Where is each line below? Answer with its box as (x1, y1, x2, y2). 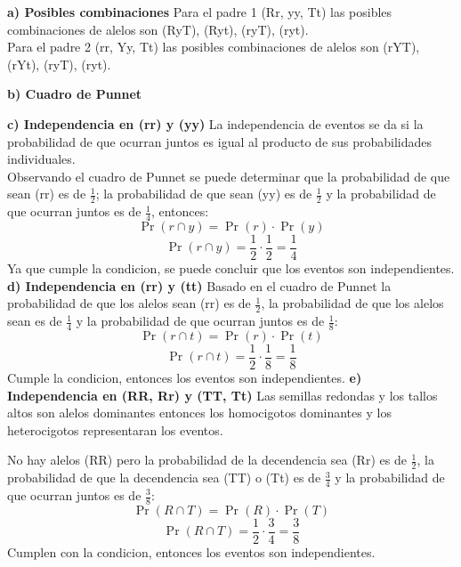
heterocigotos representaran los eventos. (7, 420, 223, 439)
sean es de (7, 312, 62, 330)
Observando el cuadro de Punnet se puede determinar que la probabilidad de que (7, 166, 450, 185)
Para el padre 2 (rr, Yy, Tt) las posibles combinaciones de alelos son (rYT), (7, 37, 420, 56)
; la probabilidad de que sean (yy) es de (95, 184, 312, 203)
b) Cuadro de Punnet (7, 85, 142, 103)
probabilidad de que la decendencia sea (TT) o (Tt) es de (7, 468, 321, 487)
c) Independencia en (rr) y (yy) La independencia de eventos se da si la (7, 114, 424, 133)
